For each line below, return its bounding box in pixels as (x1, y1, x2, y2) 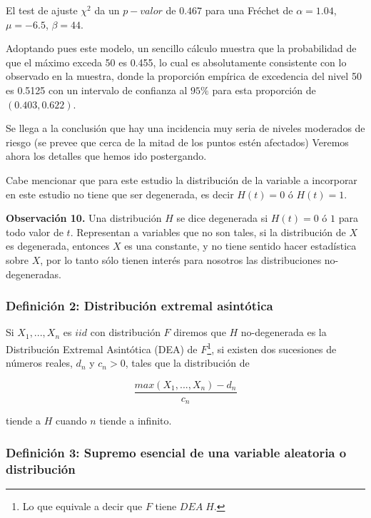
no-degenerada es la (240, 325, 327, 340)
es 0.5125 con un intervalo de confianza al (6, 82, 188, 97)
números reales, (6, 355, 73, 370)
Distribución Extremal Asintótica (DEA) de (6, 341, 198, 356)
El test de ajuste (6, 3, 78, 17)
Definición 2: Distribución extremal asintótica (6, 297, 273, 315)
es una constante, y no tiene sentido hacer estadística (124, 238, 357, 253)
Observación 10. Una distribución (6, 210, 162, 225)
